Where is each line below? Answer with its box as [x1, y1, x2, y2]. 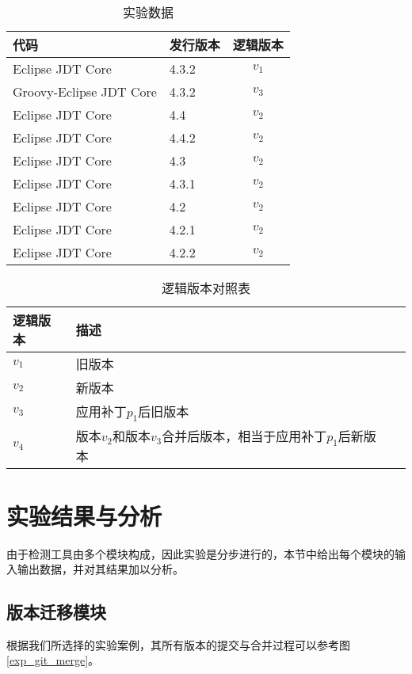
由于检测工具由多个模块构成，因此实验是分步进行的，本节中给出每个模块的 [6, 545, 395, 562]
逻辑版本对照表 [161, 279, 250, 297]
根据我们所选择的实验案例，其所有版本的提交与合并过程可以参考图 [6, 636, 350, 653]
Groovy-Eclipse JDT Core [13, 82, 157, 101]
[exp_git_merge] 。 [6, 652, 100, 668]
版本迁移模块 [6, 600, 106, 624]
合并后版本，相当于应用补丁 [162, 427, 327, 446]
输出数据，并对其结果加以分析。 [17, 561, 184, 577]
